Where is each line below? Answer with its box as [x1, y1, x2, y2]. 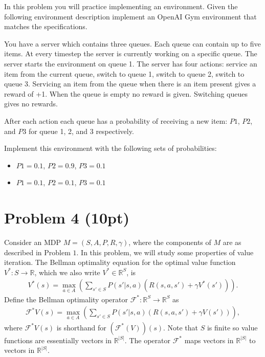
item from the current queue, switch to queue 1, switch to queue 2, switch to [4, 68, 245, 79]
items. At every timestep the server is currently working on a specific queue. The [4, 48, 257, 59]
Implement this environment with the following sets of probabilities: [4, 143, 217, 153]
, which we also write [34, 266, 100, 277]
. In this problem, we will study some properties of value [76, 247, 254, 257]
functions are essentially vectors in [4, 334, 112, 345]
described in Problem [4, 247, 71, 257]
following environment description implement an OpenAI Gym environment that [4, 11, 257, 21]
